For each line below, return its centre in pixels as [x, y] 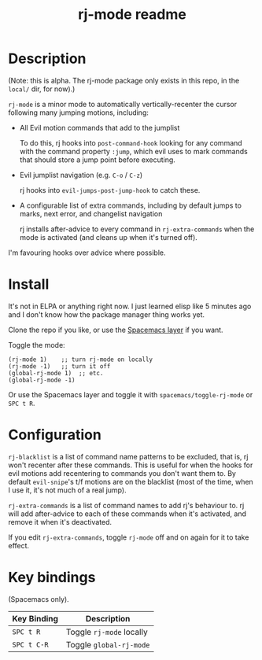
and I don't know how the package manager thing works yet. [107, 314]
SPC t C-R [30, 644]
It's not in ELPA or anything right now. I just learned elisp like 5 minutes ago [130, 306]
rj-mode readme [132, 15]
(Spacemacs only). [39, 599]
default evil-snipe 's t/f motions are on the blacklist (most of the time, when [131, 481]
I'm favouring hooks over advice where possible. [87, 253]
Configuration [55, 435]
